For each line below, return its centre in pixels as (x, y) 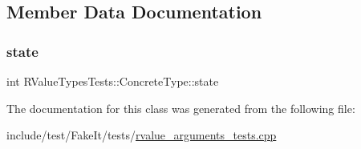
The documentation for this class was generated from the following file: (181, 108)
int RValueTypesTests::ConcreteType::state (113, 81)
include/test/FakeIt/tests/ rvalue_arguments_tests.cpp (142, 135)
